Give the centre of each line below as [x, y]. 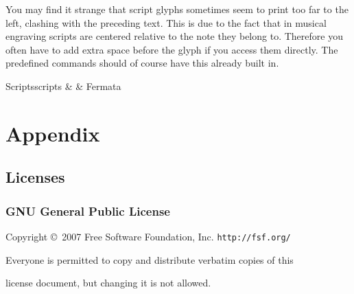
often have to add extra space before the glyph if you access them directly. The [172, 49]
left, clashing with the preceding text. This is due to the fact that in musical [166, 22]
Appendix [53, 133]
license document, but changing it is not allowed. [108, 283]
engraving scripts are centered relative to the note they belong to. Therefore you [174, 36]
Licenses [35, 177]
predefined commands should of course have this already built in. [142, 63]
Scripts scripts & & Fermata [63, 86]
